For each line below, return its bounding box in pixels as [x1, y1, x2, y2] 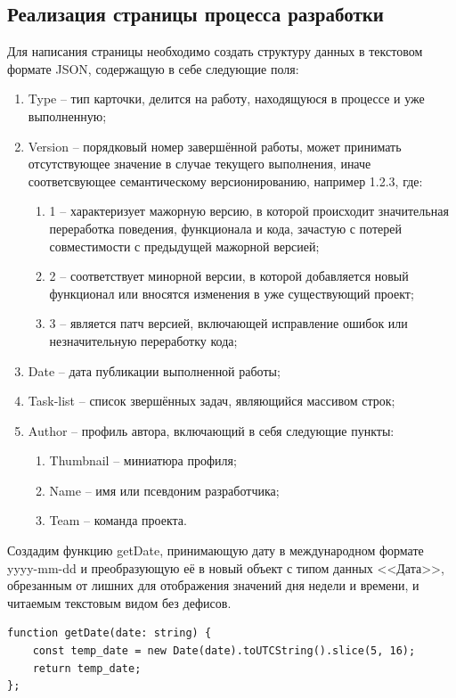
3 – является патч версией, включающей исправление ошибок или [49, 314, 408, 333]
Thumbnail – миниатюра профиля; [49, 451, 237, 470]
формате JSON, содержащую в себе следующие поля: [7, 59, 299, 78]
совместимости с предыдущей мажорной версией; [49, 236, 320, 255]
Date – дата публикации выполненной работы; [28, 361, 281, 380]
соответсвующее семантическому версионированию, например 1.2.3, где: [28, 171, 423, 190]
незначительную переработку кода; [49, 331, 238, 349]
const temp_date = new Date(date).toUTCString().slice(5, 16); [32, 645, 416, 658]
